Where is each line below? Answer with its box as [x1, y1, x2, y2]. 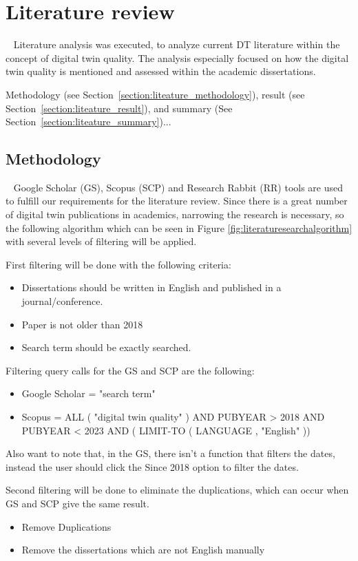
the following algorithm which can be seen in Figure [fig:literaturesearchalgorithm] [6, 220, 352, 235]
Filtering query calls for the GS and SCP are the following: [6, 363, 255, 377]
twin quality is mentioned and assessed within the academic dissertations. [6, 64, 316, 78]
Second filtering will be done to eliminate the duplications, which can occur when [6, 483, 349, 497]
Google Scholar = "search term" [21, 386, 156, 401]
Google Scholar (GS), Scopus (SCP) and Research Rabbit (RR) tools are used [13, 180, 344, 194]
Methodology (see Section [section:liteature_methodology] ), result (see [6, 87, 305, 101]
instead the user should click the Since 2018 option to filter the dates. [6, 459, 299, 474]
